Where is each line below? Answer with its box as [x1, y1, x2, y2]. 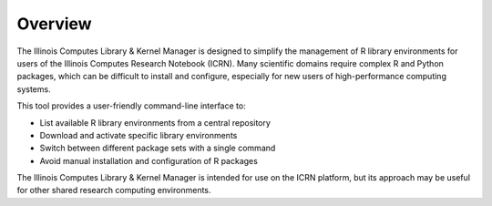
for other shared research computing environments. [16, 185, 211, 196]
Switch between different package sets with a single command [39, 142, 276, 154]
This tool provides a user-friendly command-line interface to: [16, 100, 246, 111]
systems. [16, 83, 51, 95]
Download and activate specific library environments [39, 129, 238, 140]
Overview [16, 14, 92, 34]
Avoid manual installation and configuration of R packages [39, 155, 259, 166]
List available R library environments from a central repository [39, 117, 271, 128]
